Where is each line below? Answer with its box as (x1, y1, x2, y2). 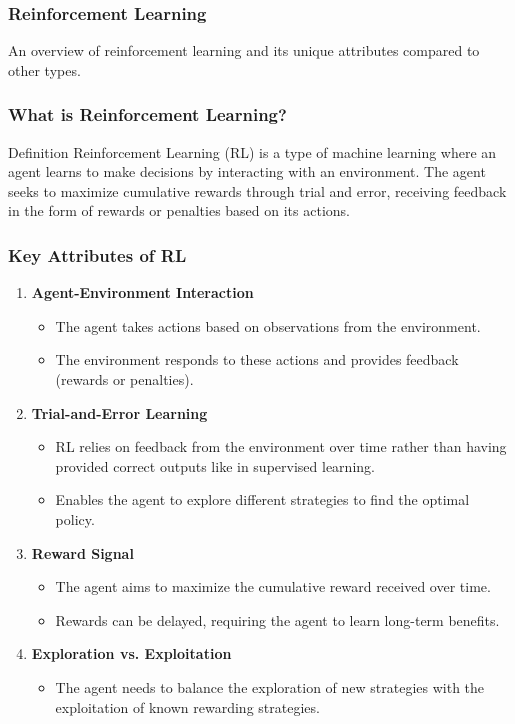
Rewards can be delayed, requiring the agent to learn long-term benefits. (55, 609, 500, 630)
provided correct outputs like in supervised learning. (55, 455, 375, 476)
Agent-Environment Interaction (31, 282, 254, 303)
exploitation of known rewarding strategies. (55, 696, 320, 717)
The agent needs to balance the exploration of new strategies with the (55, 676, 485, 697)
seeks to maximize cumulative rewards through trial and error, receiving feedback (8, 180, 507, 201)
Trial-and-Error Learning (31, 402, 208, 423)
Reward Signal (31, 542, 134, 563)
